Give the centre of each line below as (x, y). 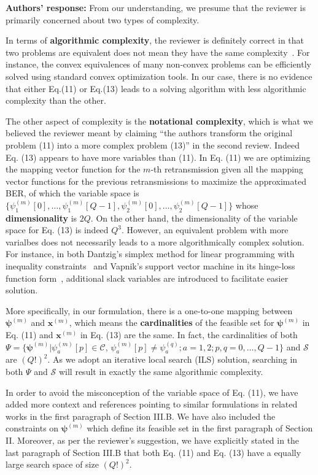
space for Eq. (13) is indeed (57, 230)
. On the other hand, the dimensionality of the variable (194, 218)
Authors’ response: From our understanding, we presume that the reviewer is (156, 7)
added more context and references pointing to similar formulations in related (152, 404)
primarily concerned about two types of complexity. (103, 19)
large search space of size (52, 464)
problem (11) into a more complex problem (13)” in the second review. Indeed (153, 145)
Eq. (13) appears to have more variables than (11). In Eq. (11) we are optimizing (158, 157)
